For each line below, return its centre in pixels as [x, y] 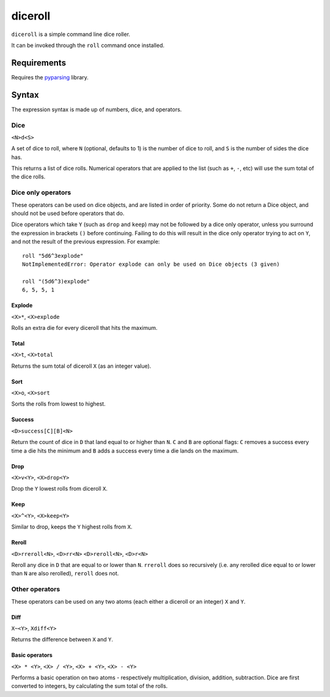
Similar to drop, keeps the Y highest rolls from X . [72, 527]
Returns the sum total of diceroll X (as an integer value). [81, 366]
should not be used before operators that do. [68, 213]
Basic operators [32, 655]
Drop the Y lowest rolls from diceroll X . [60, 489]
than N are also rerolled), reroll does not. [65, 574]
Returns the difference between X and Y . [62, 640]
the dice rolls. [28, 177]
